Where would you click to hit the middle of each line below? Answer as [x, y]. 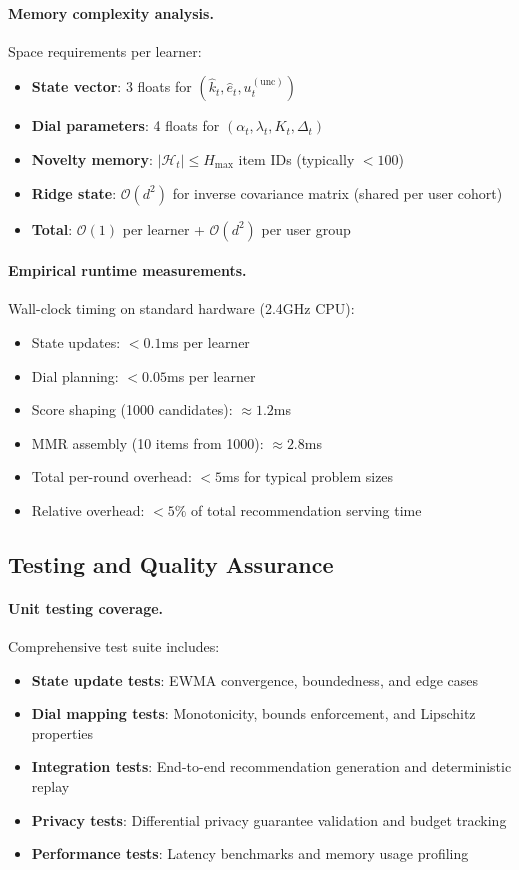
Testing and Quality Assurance [171, 563]
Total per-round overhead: [111, 476]
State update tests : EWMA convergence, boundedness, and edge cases [255, 679]
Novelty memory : [92, 158]
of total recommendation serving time [306, 509]
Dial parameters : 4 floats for [125, 125]
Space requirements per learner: [105, 50]
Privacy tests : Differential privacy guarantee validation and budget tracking [269, 819]
